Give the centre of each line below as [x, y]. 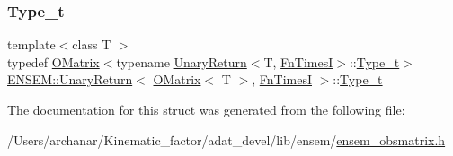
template [31, 44]
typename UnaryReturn [182, 61]
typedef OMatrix [53, 61]
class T [92, 44]
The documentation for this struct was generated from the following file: [206, 109]
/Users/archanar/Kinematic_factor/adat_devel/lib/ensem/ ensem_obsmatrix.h [226, 139]
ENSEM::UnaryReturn [70, 79]
